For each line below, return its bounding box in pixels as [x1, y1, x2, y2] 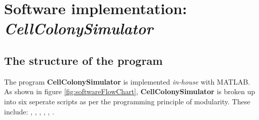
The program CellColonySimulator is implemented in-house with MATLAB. [4, 76, 250, 87]
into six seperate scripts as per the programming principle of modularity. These [4, 96, 250, 106]
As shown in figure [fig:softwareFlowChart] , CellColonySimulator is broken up [4, 86, 255, 97]
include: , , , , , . [4, 106, 54, 116]
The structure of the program [4, 52, 163, 68]
